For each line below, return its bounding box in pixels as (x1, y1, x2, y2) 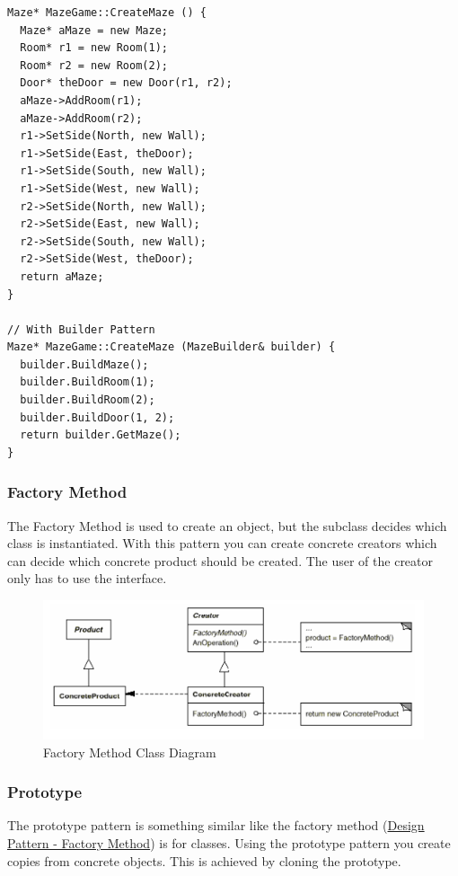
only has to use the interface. (7, 569, 167, 588)
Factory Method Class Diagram (43, 742, 216, 761)
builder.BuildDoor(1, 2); (20, 411, 175, 424)
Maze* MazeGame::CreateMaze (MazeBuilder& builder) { (7, 341, 336, 354)
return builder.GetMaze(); (20, 429, 181, 442)
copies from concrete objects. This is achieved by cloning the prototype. (7, 851, 401, 870)
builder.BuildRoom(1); (20, 376, 155, 389)
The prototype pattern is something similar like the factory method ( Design (7, 816, 425, 835)
